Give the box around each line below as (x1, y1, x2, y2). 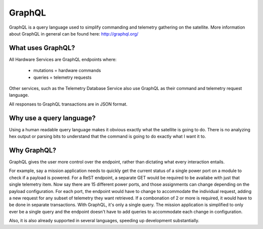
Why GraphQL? (9, 146, 56, 154)
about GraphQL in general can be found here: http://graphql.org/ (9, 31, 139, 36)
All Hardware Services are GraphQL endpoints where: (9, 56, 117, 62)
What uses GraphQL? (9, 44, 75, 52)
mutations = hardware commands (33, 68, 101, 73)
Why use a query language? (9, 114, 96, 122)
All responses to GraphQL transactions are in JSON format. (9, 101, 128, 107)
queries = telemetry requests (33, 74, 92, 80)
